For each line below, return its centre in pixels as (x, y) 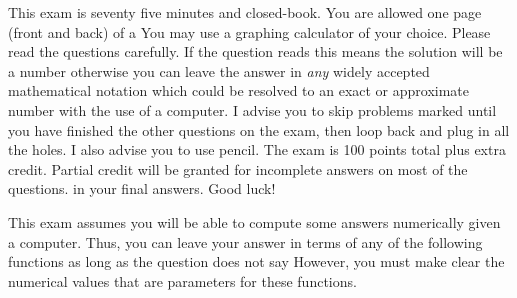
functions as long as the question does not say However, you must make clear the (256, 261)
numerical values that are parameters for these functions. (182, 280)
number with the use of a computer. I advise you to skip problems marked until (252, 109)
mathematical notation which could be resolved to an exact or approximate (239, 90)
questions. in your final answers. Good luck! (142, 188)
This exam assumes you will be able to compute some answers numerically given (254, 221)
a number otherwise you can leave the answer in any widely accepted (219, 70)
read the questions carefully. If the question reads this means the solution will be (255, 51)
